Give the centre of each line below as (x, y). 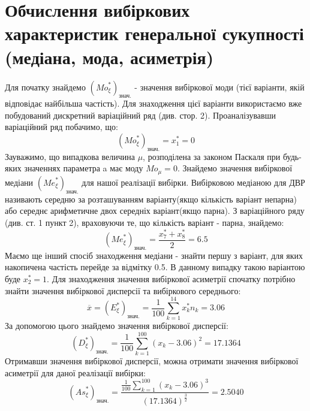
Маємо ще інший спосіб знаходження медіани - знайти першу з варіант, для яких (154, 255)
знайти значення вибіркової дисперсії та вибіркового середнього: (123, 290)
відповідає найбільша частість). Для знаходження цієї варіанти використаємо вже (154, 103)
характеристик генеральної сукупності (154, 33)
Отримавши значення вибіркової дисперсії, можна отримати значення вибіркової (152, 361)
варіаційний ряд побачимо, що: (61, 127)
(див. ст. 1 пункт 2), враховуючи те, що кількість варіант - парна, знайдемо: (145, 222)
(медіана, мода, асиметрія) (109, 57)
